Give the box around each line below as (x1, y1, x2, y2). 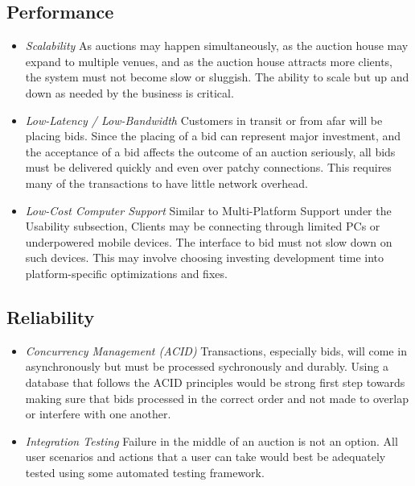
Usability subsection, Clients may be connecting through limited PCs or (25, 218, 380, 235)
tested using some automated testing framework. (25, 463, 265, 480)
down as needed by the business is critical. (25, 84, 234, 101)
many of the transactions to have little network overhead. (25, 174, 308, 191)
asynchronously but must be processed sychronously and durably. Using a (25, 358, 388, 375)
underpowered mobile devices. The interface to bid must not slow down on (25, 233, 392, 250)
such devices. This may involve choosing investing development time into (25, 249, 384, 266)
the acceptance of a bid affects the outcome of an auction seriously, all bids (25, 143, 396, 160)
